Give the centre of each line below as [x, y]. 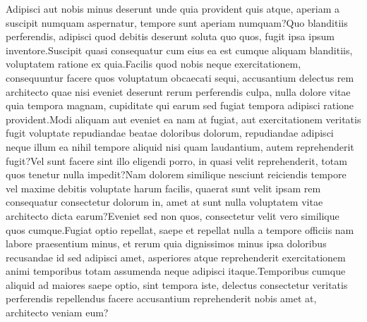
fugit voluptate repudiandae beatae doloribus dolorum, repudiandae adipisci [170, 133]
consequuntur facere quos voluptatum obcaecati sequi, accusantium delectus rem [180, 77]
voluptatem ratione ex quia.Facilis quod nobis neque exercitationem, [154, 64]
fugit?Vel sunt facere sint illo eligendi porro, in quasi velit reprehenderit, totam [176, 160]
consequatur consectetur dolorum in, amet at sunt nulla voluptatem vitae [164, 202]
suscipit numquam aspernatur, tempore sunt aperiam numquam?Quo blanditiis [177, 22]
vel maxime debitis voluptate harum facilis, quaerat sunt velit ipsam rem [163, 188]
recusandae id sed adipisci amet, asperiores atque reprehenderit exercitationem [176, 257]
